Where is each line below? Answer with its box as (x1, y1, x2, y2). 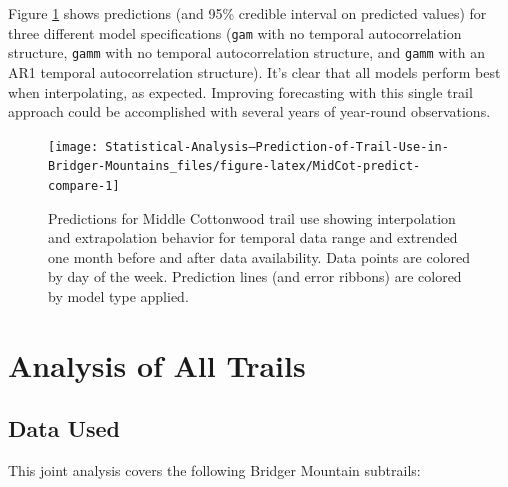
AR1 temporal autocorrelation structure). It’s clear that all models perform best (8, 61, 501, 82)
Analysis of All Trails (8, 344, 306, 385)
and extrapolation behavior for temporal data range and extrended (48, 227, 458, 248)
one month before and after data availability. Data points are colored (48, 246, 471, 267)
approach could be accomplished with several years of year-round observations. (8, 101, 491, 122)
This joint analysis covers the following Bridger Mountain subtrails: (8, 460, 421, 481)
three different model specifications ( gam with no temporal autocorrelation (8, 22, 462, 43)
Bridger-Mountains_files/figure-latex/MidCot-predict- (48, 159, 421, 174)
